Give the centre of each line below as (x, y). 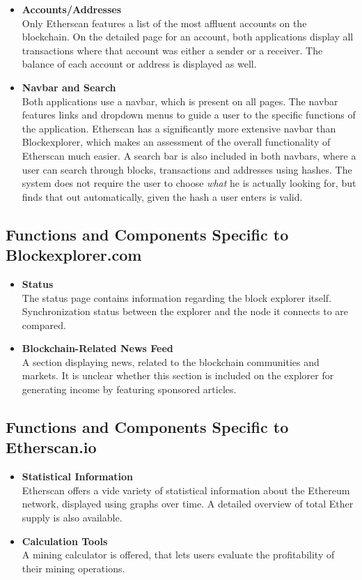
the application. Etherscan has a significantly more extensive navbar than (179, 128)
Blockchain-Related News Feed (97, 348)
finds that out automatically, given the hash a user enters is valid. (162, 196)
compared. (44, 325)
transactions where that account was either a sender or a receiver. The (172, 50)
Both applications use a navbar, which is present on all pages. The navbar (180, 101)
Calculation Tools (65, 541)
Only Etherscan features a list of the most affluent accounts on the (164, 23)
